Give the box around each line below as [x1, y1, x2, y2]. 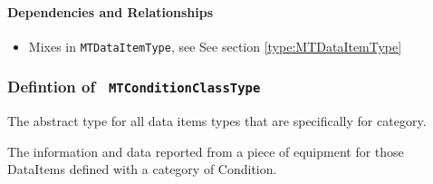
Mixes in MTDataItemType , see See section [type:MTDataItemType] [28, 36, 402, 55]
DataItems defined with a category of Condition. [7, 160, 277, 179]
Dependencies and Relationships [7, 2, 214, 21]
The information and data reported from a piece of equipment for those [7, 141, 404, 160]
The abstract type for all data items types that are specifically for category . [7, 111, 427, 131]
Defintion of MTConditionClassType [7, 75, 261, 98]
